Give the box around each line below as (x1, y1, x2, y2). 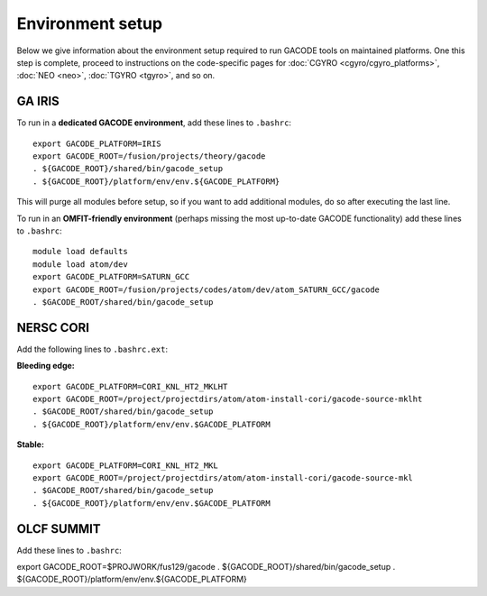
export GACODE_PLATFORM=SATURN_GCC (32, 271, 190, 282)
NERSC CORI (16, 320, 90, 335)
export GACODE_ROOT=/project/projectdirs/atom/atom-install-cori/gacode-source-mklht (32, 394, 423, 404)
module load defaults (32, 246, 128, 257)
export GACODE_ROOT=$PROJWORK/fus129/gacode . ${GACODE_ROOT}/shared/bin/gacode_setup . (16, 562, 396, 573)
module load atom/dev (32, 259, 128, 270)
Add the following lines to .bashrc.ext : (16, 344, 169, 354)
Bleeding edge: (16, 361, 76, 371)
